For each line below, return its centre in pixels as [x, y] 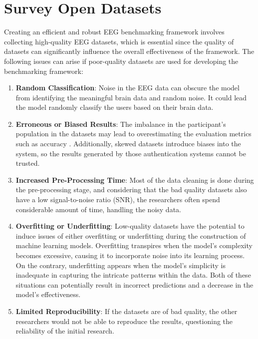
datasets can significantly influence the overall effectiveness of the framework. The [129, 51]
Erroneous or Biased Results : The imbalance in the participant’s [121, 124]
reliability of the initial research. [65, 331]
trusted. [28, 163]
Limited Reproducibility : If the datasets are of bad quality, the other [127, 311]
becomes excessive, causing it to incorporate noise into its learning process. [130, 255]
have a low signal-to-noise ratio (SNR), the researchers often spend [118, 199]
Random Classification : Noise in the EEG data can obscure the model [128, 88]
